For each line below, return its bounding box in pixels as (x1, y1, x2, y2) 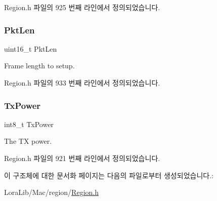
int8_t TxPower (4, 118, 54, 129)
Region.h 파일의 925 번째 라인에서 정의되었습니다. (4, 2, 160, 12)
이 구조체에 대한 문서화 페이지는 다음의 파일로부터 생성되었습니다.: (4, 170, 213, 180)
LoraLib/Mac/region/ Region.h (4, 187, 99, 197)
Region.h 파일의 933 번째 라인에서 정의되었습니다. (4, 77, 160, 88)
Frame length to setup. (4, 60, 75, 71)
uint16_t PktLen (4, 43, 57, 54)
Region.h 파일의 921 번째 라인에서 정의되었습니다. (4, 153, 160, 163)
